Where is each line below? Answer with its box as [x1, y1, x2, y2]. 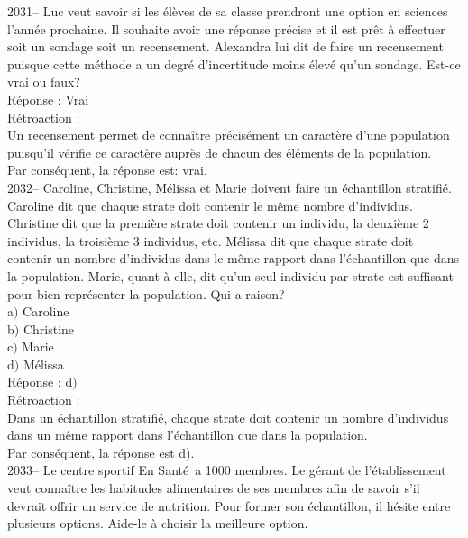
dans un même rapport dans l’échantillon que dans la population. [7, 425, 368, 444]
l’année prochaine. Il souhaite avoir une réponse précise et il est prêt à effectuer [7, 19, 445, 38]
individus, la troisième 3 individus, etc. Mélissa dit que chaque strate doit [7, 231, 414, 250]
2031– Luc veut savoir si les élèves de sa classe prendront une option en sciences [7, 2, 448, 20]
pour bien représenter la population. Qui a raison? [7, 284, 285, 303]
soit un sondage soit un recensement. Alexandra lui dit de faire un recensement [7, 37, 444, 56]
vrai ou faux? [7, 72, 80, 91]
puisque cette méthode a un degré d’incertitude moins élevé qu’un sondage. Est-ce [7, 54, 461, 73]
